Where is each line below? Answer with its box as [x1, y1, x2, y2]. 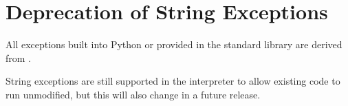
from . [6, 50, 31, 65]
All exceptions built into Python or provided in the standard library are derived [6, 37, 342, 52]
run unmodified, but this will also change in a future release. [6, 87, 261, 101]
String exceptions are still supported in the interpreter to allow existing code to [6, 74, 340, 88]
